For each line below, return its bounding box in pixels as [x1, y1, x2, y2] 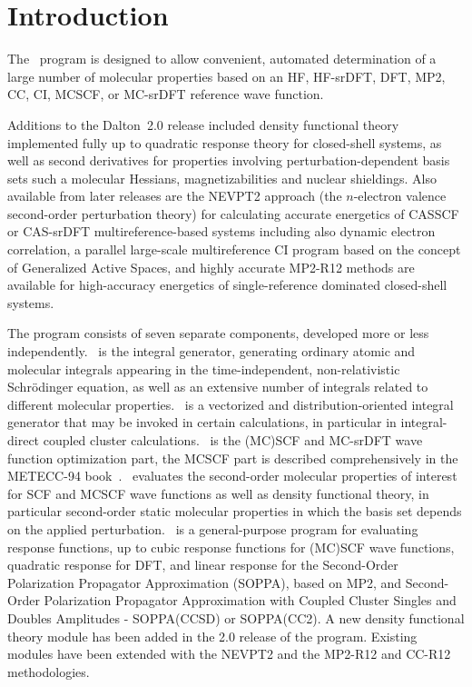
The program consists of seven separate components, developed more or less [7, 324, 429, 343]
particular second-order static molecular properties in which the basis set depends [7, 502, 462, 521]
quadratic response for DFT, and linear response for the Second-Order [7, 555, 398, 574]
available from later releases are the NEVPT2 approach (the [7, 186, 342, 205]
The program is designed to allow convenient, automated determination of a [7, 49, 437, 68]
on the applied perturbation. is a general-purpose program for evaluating [7, 519, 418, 538]
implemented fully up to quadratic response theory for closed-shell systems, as [7, 133, 442, 152]
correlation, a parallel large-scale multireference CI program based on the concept [7, 240, 461, 259]
